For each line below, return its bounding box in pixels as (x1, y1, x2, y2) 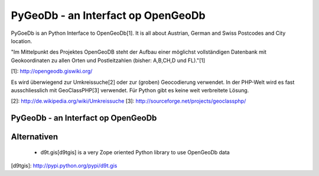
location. (11, 37, 32, 44)
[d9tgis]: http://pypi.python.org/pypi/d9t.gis (11, 162, 118, 170)
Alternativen (11, 132, 58, 142)
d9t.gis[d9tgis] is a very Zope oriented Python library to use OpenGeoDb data (40, 148, 230, 156)
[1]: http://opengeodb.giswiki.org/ (11, 68, 93, 75)
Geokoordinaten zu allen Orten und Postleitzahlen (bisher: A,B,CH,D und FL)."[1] (11, 57, 206, 64)
